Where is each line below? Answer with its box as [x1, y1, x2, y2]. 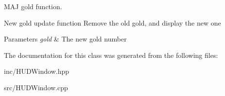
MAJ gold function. [4, 1, 62, 11]
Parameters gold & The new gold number [4, 34, 127, 44]
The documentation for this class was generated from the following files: [4, 50, 218, 60]
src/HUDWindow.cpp [4, 82, 68, 92]
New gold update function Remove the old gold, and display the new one [4, 17, 221, 27]
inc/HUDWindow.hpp [4, 66, 69, 76]
